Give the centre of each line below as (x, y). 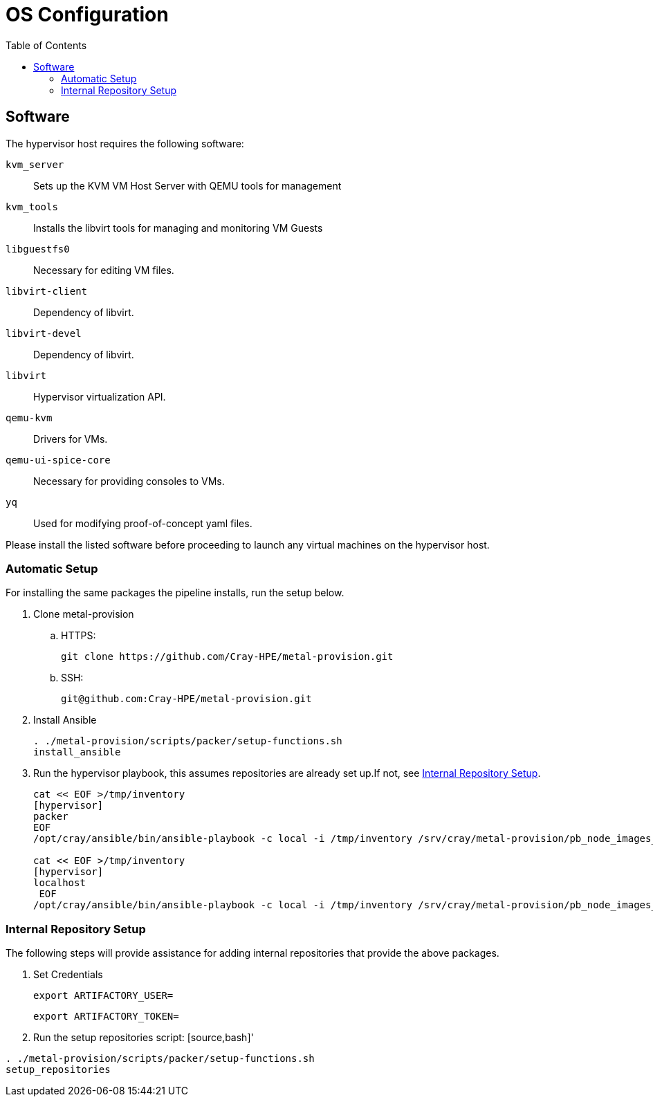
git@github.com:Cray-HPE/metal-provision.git (186, 699)
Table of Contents (46, 45)
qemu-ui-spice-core (58, 460)
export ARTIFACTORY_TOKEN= (106, 1017)
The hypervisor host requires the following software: (125, 143)
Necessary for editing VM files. (104, 270)
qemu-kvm (29, 417)
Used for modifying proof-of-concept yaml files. (143, 523)
